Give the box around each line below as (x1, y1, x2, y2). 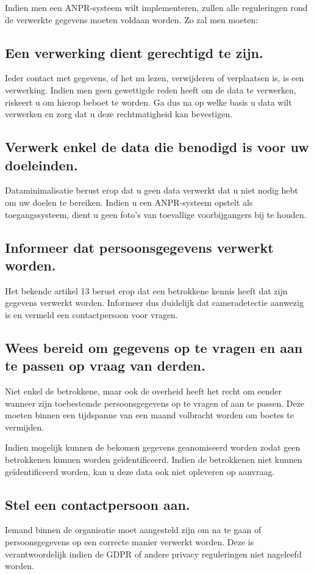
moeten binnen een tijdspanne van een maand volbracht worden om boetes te (5, 409, 294, 421)
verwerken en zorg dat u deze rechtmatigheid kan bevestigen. (5, 107, 233, 120)
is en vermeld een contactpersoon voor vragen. (5, 308, 178, 321)
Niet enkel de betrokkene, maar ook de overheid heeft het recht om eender (5, 385, 282, 398)
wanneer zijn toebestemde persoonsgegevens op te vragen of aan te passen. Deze (5, 396, 305, 409)
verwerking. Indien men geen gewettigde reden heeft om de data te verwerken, (5, 83, 296, 96)
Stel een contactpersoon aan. (5, 495, 190, 514)
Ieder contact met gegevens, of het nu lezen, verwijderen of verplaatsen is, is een (5, 71, 304, 84)
